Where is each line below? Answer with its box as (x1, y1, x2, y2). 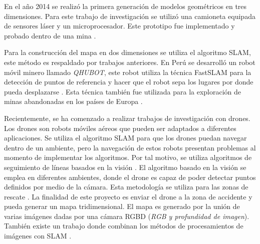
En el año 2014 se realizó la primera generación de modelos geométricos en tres (4, 1, 247, 11)
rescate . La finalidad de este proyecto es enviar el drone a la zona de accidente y (4, 191, 252, 201)
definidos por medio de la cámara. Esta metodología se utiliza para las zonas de (4, 181, 248, 192)
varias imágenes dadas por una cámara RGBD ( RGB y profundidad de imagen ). (4, 210, 249, 221)
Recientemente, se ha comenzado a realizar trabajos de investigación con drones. (4, 112, 250, 123)
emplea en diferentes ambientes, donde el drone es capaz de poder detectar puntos (4, 171, 256, 182)
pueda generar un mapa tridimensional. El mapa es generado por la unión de (4, 201, 240, 211)
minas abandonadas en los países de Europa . (4, 96, 143, 106)
